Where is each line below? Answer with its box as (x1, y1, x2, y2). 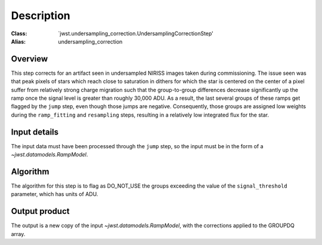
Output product (11, 206, 70, 216)
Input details (11, 127, 59, 137)
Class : (11, 30, 27, 37)
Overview (11, 54, 48, 64)
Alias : (11, 38, 26, 45)
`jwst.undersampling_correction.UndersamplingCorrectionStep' (58, 30, 214, 37)
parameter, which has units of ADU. (11, 191, 98, 198)
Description (11, 9, 71, 22)
